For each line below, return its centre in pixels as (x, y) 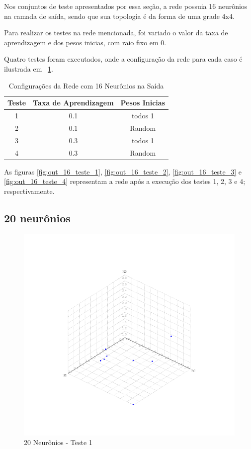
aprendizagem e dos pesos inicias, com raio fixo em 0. (85, 42)
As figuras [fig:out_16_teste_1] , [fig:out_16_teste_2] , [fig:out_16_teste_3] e (123, 171)
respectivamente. (29, 191)
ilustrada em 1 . (29, 68)
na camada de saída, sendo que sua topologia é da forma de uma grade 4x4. (119, 16)
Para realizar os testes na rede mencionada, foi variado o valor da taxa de (116, 33)
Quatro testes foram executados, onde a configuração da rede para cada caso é (123, 59)
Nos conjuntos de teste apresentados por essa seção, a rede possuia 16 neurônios (126, 6)
